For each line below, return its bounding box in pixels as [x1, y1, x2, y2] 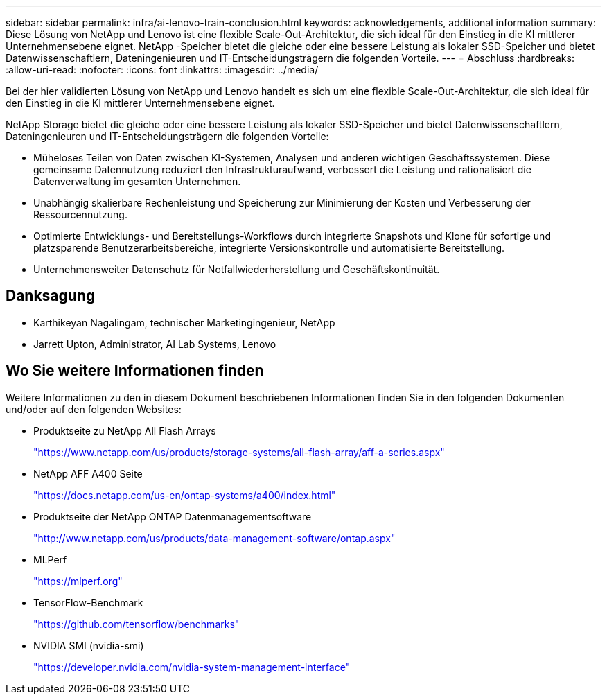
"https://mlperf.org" [33, 575, 123, 587]
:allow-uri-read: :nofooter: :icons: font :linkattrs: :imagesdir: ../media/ [6, 64, 319, 76]
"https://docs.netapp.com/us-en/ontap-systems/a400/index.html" [33, 489, 336, 501]
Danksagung [6, 287, 96, 305]
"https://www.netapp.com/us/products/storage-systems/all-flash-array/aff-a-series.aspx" [33, 446, 445, 458]
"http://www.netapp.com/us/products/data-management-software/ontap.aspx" [33, 532, 396, 544]
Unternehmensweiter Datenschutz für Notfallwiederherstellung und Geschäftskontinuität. [33, 263, 440, 275]
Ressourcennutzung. [33, 209, 127, 220]
